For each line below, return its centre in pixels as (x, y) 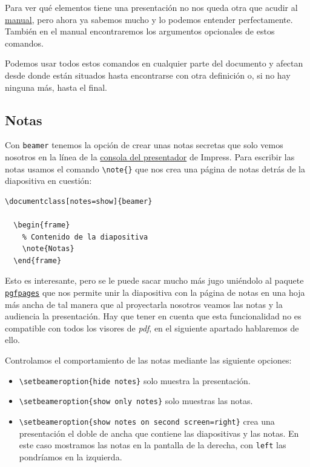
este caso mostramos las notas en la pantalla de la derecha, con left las (153, 445)
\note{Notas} (48, 249)
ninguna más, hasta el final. (56, 87)
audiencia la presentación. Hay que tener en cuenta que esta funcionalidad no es (153, 316)
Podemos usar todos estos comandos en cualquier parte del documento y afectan (154, 63)
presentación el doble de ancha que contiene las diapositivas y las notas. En (159, 433)
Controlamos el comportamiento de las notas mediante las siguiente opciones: (148, 360)
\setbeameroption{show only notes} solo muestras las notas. (136, 401)
